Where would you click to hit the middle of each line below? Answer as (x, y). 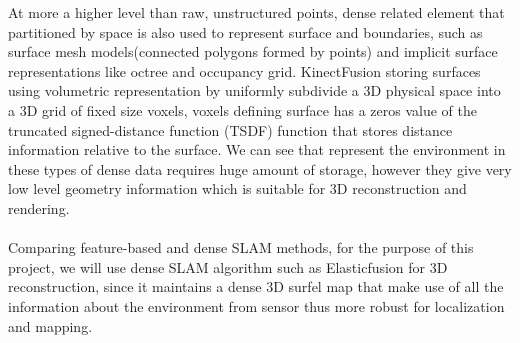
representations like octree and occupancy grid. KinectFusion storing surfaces (244, 70)
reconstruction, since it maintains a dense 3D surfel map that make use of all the (256, 286)
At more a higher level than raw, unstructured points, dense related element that (256, 12)
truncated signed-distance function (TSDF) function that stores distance (230, 129)
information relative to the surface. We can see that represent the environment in (257, 149)
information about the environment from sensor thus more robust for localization (256, 305)
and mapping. (50, 325)
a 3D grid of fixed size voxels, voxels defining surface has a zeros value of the (242, 109)
